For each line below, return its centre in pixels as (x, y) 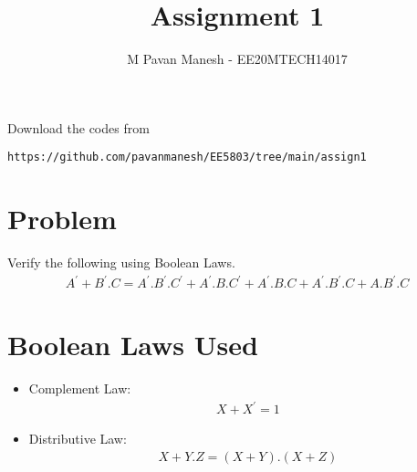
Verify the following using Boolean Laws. (121, 262)
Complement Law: (80, 388)
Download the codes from (78, 127)
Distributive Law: (78, 439)
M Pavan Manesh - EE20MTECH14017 (237, 59)
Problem (62, 219)
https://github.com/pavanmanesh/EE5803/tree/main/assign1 (187, 157)
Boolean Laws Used (133, 345)
